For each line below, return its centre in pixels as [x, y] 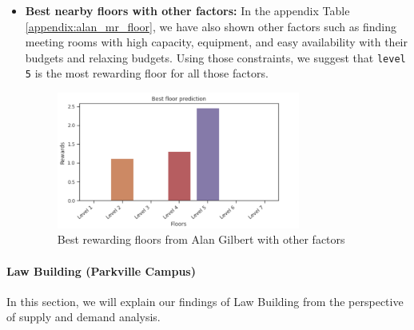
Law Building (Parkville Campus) [101, 270]
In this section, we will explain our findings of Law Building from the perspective [205, 301]
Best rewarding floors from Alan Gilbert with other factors [201, 239]
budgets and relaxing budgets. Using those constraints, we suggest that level [215, 57]
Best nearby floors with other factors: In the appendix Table [187, 10]
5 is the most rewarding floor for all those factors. [147, 73]
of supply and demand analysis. [84, 317]
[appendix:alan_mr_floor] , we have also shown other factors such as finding [211, 26]
